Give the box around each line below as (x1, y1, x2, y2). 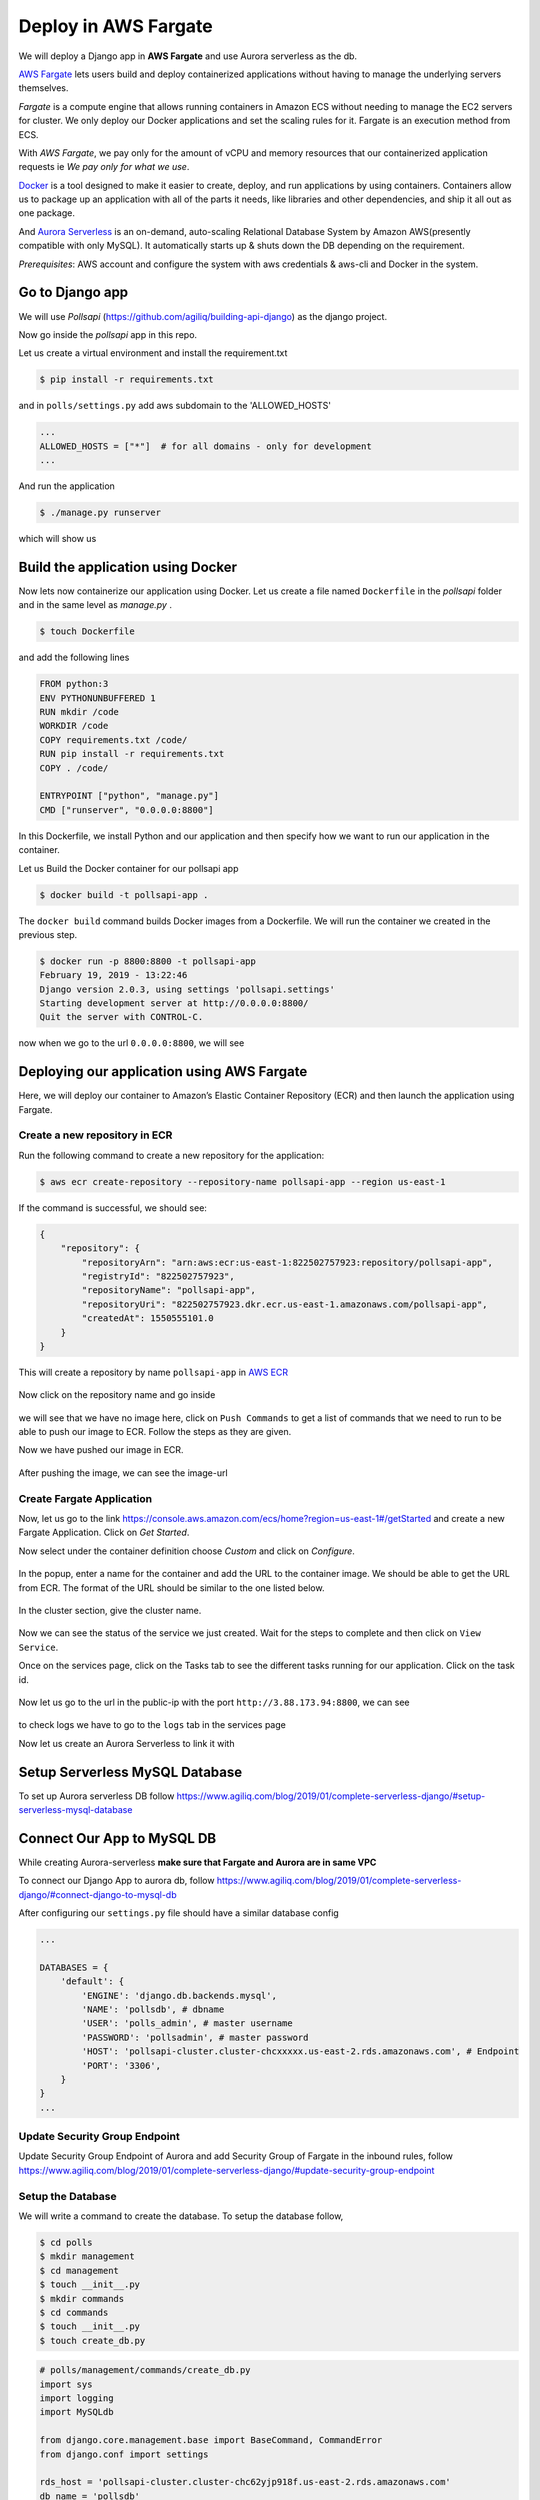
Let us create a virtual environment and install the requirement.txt (18, 347, 288, 359)
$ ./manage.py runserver (39, 507, 162, 519)
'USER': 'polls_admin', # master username (81, 2018, 294, 2029)
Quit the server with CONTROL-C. (39, 1011, 204, 1023)
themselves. (18, 82, 69, 94)
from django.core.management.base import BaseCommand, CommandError (39, 2435, 383, 2446)
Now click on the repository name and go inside (18, 1389, 216, 1401)
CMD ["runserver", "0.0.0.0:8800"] (39, 804, 214, 815)
